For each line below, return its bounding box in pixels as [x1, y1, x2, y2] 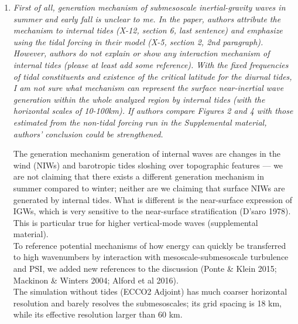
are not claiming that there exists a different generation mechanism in [13, 170, 264, 183]
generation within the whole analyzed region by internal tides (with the [13, 93, 265, 105]
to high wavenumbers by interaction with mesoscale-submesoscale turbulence [13, 251, 289, 263]
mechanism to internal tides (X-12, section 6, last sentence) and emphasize [13, 24, 283, 36]
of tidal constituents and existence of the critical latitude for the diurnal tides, [13, 70, 292, 82]
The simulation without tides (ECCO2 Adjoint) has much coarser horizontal [13, 285, 287, 298]
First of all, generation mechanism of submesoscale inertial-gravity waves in [13, 1, 286, 13]
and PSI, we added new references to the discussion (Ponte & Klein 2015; [13, 262, 277, 275]
